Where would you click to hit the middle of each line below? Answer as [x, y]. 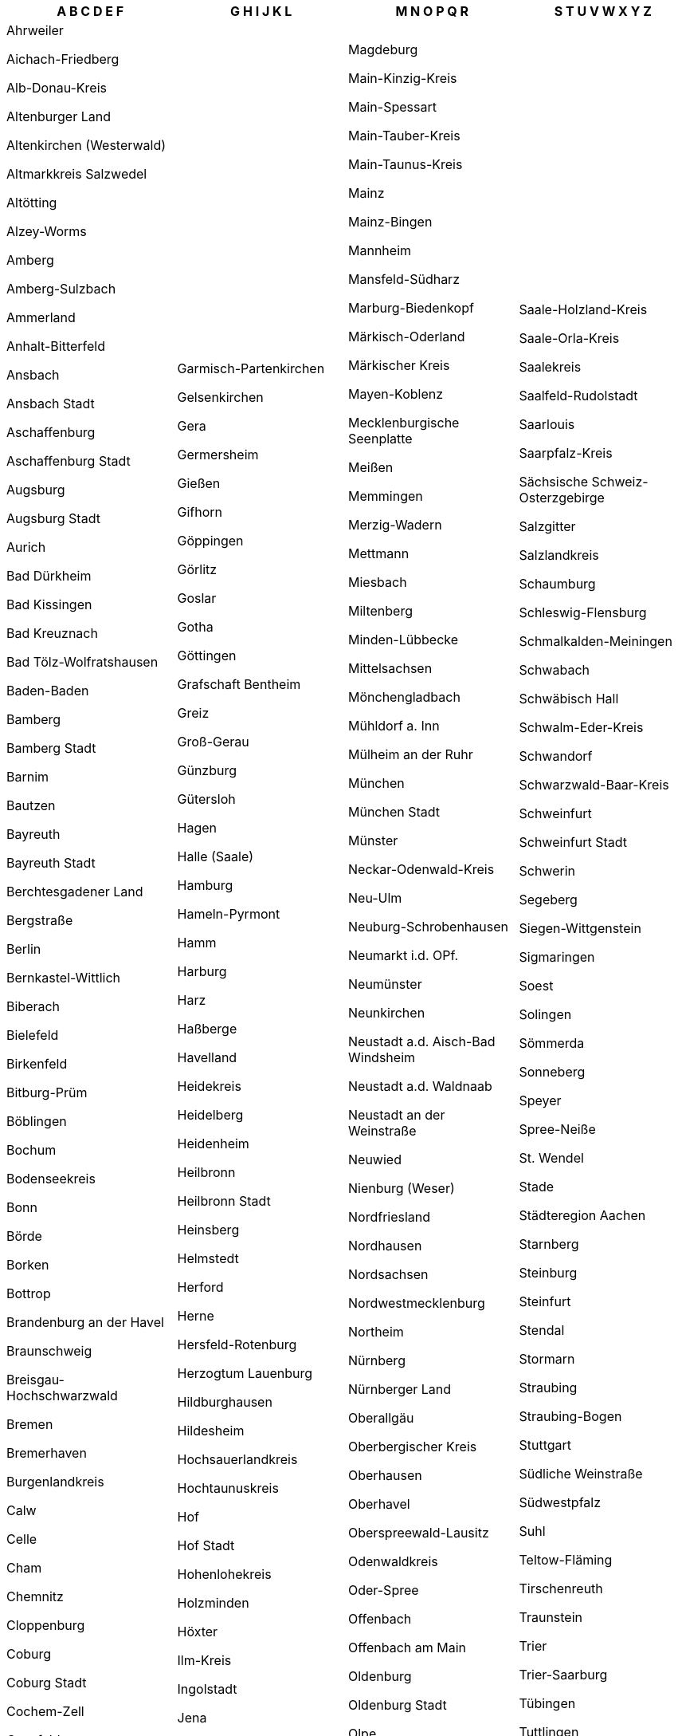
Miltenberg [380, 611]
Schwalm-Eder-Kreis [581, 727]
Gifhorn [200, 512]
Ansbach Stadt [51, 403]
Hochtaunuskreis [228, 1488]
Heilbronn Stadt [224, 1201]
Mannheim [380, 250]
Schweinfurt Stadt [573, 842]
